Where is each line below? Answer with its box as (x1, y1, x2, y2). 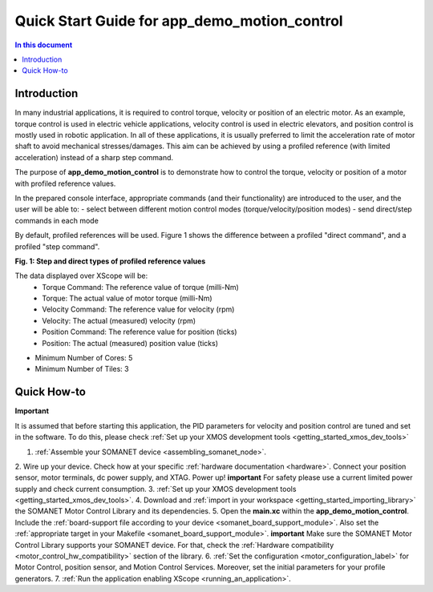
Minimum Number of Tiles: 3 (34, 364, 129, 374)
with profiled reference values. (14, 179, 116, 188)
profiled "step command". (14, 241, 100, 252)
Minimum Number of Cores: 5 (34, 353, 133, 363)
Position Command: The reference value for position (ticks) (42, 327, 237, 336)
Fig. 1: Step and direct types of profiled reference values (14, 256, 206, 266)
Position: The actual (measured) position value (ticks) (42, 338, 218, 348)
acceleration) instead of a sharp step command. (14, 152, 174, 162)
